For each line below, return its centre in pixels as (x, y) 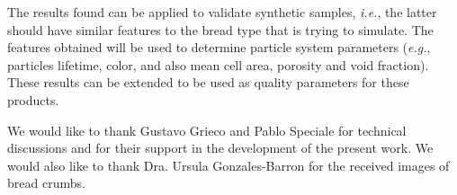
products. (33, 99)
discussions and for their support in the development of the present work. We (220, 148)
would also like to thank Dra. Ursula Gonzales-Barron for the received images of (228, 165)
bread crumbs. (46, 183)
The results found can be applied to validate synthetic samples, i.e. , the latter (222, 12)
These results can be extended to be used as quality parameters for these (208, 82)
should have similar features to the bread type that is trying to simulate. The (220, 29)
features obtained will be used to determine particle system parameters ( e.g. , (219, 47)
